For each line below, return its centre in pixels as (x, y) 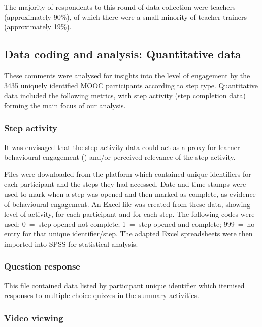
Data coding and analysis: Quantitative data (123, 54)
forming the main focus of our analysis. (65, 105)
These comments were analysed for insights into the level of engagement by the (127, 75)
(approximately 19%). (38, 27)
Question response (42, 266)
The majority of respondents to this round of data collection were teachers (120, 7)
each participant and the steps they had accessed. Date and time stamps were (125, 184)
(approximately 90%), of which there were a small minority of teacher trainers (125, 17)
